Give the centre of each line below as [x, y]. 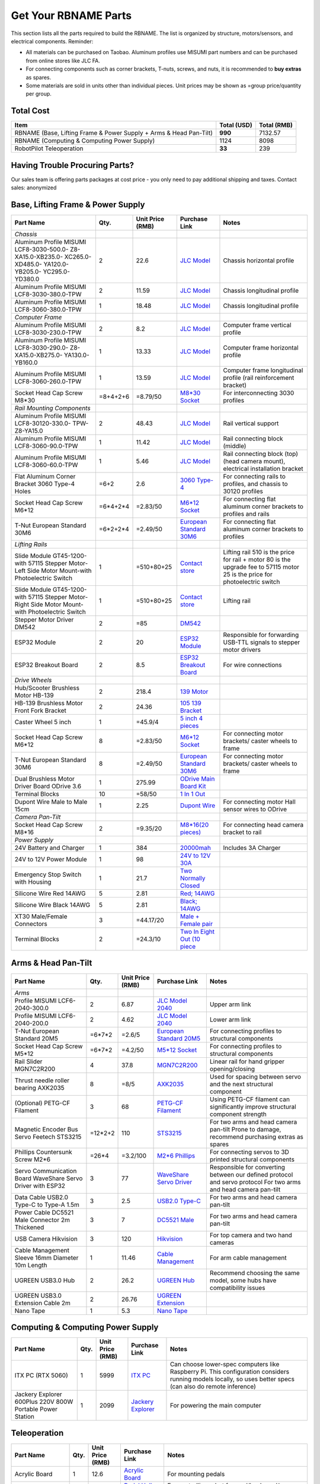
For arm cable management [248, 1257]
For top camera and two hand [251, 1235]
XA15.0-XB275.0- [39, 355]
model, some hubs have [243, 1280]
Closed [190, 886]
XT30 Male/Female [41, 916]
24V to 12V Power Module [51, 859]
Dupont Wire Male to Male [51, 802]
